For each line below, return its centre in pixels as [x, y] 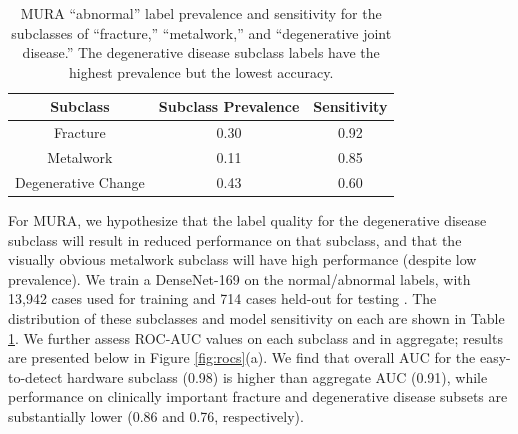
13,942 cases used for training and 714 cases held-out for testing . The [222, 298]
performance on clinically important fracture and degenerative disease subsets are [258, 396]
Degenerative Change [80, 181]
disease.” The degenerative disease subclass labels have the [201, 52]
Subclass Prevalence [229, 106]
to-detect [35, 376]
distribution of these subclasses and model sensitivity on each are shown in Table [256, 317]
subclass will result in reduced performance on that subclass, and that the [235, 239]
